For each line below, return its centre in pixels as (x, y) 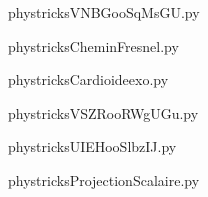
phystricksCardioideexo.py (88, 79)
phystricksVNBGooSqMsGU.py (104, 12)
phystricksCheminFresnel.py (93, 45)
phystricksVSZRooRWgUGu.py (103, 112)
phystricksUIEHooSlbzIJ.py (92, 146)
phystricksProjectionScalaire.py (104, 179)
